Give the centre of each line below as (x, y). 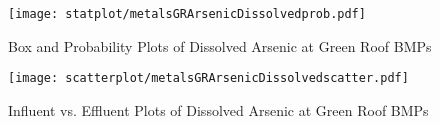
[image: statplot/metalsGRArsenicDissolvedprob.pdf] (187, 14)
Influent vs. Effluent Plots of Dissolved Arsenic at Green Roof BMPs (218, 109)
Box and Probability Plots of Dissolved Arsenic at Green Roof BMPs (220, 45)
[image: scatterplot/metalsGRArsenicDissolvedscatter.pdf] (208, 78)
